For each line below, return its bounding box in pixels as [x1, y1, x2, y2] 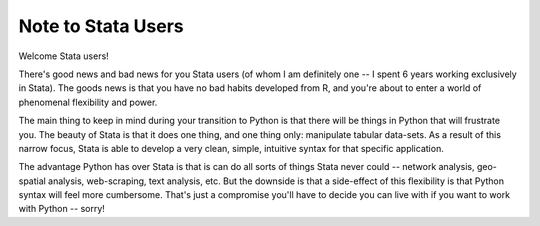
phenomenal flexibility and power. [18, 96, 158, 108]
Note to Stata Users [18, 15, 184, 37]
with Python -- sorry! [18, 203, 105, 215]
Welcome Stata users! [18, 50, 109, 62]
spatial [18, 175, 47, 187]
